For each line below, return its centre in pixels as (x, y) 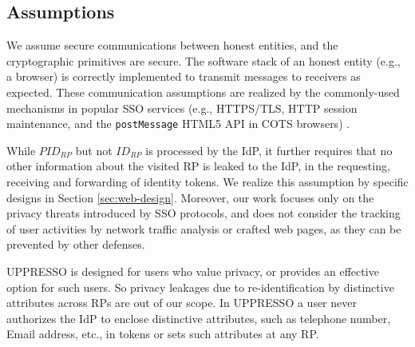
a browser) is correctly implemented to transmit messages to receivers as (184, 76)
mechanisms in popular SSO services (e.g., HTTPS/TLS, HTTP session (182, 108)
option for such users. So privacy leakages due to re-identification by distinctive (200, 287)
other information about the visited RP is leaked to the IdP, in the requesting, (198, 166)
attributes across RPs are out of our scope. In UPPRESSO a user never (182, 303)
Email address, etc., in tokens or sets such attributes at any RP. (163, 334)
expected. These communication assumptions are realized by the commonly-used (203, 92)
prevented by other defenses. (76, 244)
